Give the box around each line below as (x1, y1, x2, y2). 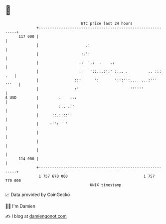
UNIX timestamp (90, 182, 122, 188)
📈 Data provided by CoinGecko (5, 192, 70, 198)
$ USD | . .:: (5, 95, 77, 100)
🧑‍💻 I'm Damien (5, 203, 36, 209)
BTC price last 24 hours (81, 21, 133, 26)
